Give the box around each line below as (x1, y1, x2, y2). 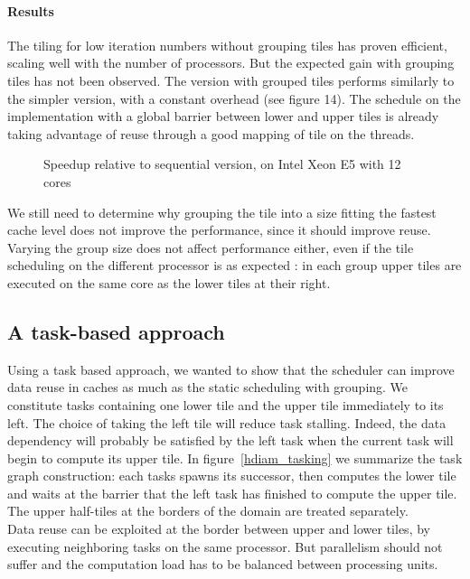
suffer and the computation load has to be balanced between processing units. (7, 555, 438, 574)
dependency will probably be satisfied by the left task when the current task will (7, 431, 454, 450)
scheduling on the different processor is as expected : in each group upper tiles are (7, 256, 462, 275)
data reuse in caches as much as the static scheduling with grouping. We (7, 378, 409, 397)
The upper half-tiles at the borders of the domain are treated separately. (7, 501, 409, 520)
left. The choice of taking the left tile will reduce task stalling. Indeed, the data (7, 413, 446, 432)
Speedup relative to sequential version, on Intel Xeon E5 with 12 (43, 154, 401, 173)
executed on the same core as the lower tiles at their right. (7, 273, 331, 292)
